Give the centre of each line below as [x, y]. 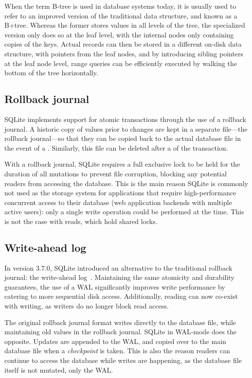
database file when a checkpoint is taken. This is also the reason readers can [117, 351]
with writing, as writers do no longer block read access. [87, 306]
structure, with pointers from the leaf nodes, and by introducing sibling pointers [124, 53]
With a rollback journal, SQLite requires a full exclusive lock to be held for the [122, 164]
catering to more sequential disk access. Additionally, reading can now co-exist [121, 296]
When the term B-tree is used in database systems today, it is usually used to [120, 6]
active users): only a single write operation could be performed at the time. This [124, 212]
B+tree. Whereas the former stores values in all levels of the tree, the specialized [125, 25]
